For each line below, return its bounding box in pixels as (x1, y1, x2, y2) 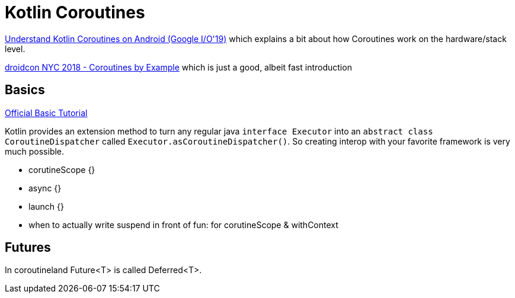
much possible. (5, 146, 65, 156)
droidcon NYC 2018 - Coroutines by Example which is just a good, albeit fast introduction (5, 62, 352, 72)
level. (5, 43, 25, 54)
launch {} (28, 201, 64, 212)
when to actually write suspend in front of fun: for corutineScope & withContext (28, 219, 338, 230)
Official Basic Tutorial (5, 107, 88, 118)
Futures (5, 240, 51, 255)
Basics (5, 82, 45, 98)
